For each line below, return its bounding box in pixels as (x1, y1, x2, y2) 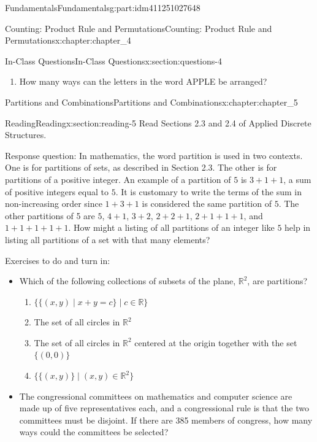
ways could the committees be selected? (19, 425, 169, 438)
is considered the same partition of (142, 197, 272, 210)
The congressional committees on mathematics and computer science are (19, 389, 292, 402)
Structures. (5, 128, 47, 141)
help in (285, 221, 311, 234)
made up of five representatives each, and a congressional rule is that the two (19, 401, 310, 414)
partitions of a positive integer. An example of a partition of (5, 173, 231, 185)
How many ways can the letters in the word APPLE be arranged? (19, 75, 267, 88)
